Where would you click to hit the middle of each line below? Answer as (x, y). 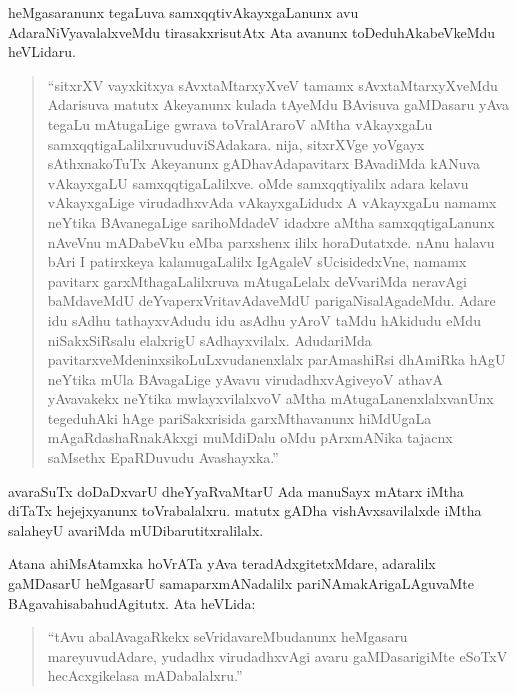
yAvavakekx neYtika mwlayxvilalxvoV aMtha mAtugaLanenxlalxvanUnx (270, 398)
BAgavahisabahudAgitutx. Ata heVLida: (132, 602)
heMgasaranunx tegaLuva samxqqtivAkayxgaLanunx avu (183, 12)
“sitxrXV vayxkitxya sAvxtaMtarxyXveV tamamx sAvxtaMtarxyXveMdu (272, 84)
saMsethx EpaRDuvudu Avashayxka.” (163, 457)
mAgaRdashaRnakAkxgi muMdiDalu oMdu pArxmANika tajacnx (250, 437)
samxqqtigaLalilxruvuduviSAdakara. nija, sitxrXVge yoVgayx (236, 143)
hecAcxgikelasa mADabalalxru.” (145, 675)
